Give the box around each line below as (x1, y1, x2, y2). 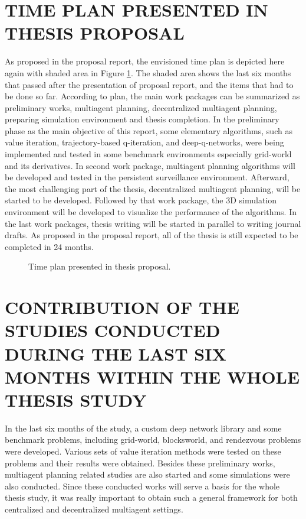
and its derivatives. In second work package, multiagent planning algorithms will (5, 159, 295, 171)
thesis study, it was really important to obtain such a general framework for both (5, 491, 298, 504)
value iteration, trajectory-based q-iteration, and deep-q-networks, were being (5, 136, 284, 148)
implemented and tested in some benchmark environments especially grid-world (5, 148, 292, 160)
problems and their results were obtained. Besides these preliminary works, (5, 456, 275, 469)
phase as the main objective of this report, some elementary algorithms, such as (5, 124, 292, 137)
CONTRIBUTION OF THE (5, 295, 239, 319)
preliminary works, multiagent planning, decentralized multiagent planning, (5, 101, 277, 113)
